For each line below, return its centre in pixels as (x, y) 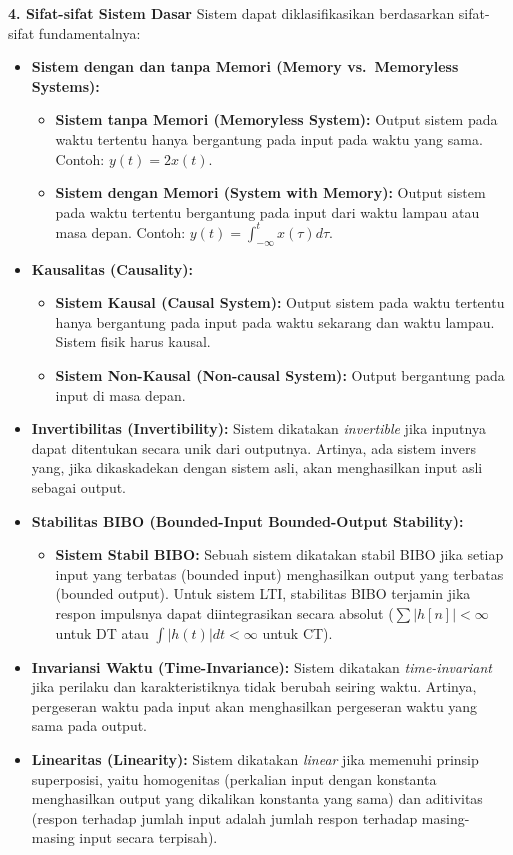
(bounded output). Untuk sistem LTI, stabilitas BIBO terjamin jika (263, 593)
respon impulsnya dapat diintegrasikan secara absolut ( (224, 612)
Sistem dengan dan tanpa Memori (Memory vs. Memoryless (245, 66)
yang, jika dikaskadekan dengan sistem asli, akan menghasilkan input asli (257, 467)
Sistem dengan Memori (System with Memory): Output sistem (270, 192)
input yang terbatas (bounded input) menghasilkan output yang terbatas (279, 573)
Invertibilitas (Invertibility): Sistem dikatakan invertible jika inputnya (258, 428)
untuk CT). (297, 632)
